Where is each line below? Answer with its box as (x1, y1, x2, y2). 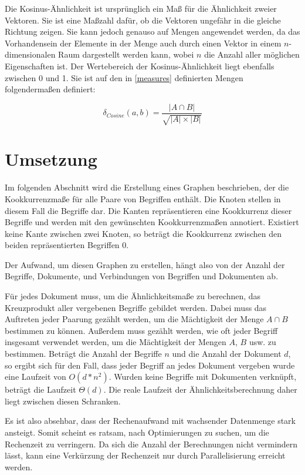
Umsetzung (5, 147, 97, 171)
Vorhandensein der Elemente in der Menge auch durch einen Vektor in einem (5, 36, 282, 49)
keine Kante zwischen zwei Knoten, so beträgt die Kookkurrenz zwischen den (5, 227, 282, 239)
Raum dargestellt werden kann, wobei (58, 48, 194, 61)
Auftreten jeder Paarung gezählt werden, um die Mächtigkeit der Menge (5, 313, 264, 325)
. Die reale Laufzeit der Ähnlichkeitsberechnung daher (103, 383, 297, 396)
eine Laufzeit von (5, 370, 66, 383)
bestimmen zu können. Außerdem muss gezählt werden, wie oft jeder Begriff (5, 324, 278, 336)
